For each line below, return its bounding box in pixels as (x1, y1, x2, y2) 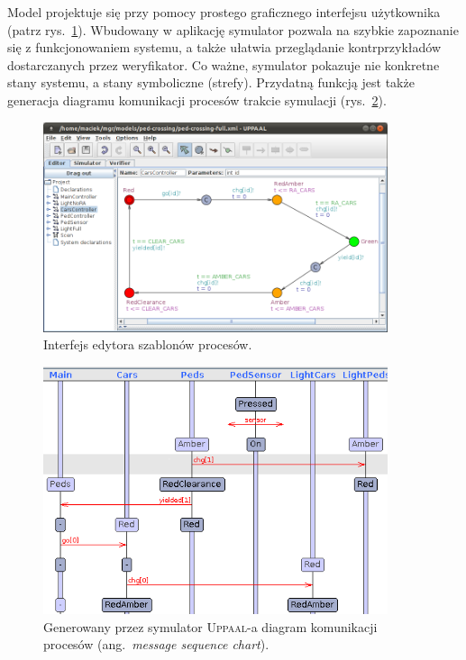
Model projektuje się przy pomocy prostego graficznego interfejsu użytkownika (7, 3, 441, 21)
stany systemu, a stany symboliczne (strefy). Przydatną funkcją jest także (7, 73, 415, 92)
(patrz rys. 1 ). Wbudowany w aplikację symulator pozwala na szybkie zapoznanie (7, 20, 459, 39)
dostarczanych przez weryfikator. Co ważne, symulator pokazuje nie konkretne (7, 55, 440, 74)
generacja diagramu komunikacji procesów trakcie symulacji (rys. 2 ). (7, 90, 387, 109)
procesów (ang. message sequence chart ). (43, 635, 270, 654)
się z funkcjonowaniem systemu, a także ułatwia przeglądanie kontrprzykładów (7, 38, 442, 57)
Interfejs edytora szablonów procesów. (43, 335, 252, 354)
